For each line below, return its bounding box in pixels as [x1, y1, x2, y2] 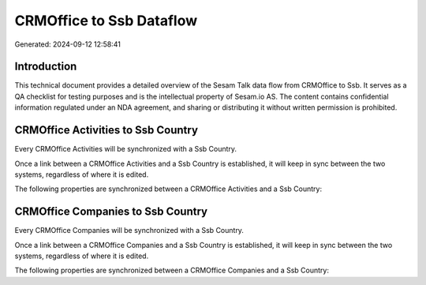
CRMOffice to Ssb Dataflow [14, 12, 198, 29]
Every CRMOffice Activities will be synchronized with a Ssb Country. [14, 144, 237, 154]
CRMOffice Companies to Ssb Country [14, 205, 208, 219]
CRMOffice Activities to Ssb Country [14, 123, 199, 137]
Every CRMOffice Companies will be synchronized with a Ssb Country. [14, 226, 245, 235]
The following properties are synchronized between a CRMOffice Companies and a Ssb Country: [14, 265, 329, 276]
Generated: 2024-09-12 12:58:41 [14, 39, 121, 49]
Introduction [14, 60, 77, 73]
